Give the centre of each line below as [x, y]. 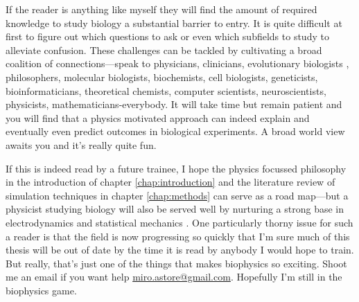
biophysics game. [41, 290]
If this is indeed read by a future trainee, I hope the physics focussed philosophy [176, 168]
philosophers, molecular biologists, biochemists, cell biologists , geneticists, [162, 77]
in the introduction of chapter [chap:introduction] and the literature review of [170, 182]
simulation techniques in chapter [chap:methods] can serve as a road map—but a [177, 195]
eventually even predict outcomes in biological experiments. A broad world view [175, 131]
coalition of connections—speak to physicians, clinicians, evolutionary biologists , [177, 63]
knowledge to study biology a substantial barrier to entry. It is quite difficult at [174, 23]
